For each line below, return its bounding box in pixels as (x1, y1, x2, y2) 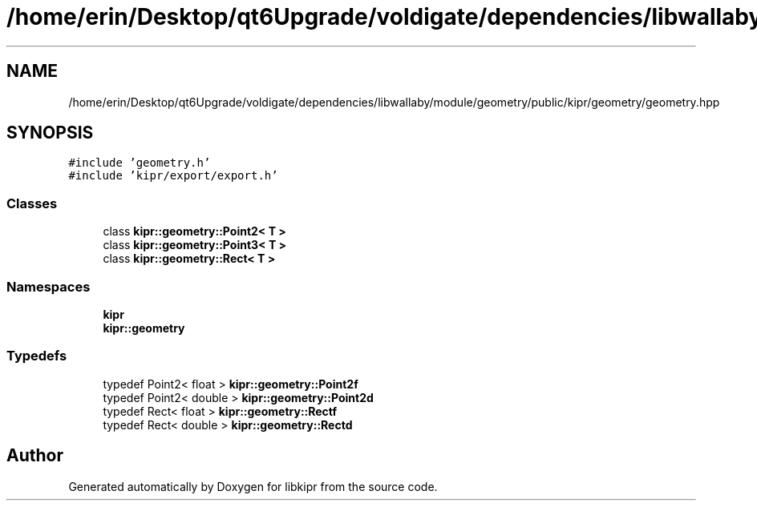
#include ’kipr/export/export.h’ (68, 169, 278, 183)
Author (6, 445, 63, 466)
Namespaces (6, 278, 91, 295)
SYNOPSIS (6, 123, 94, 143)
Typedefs (6, 348, 67, 364)
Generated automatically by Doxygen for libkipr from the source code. (68, 479, 438, 493)
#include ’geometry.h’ (68, 156, 211, 170)
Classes (6, 195, 58, 211)
